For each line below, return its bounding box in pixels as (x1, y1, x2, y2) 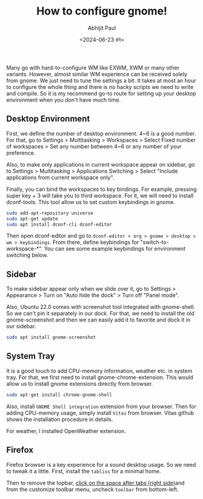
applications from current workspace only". (6, 174, 115, 181)
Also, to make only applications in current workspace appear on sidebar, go (6, 160, 195, 168)
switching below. (6, 251, 48, 259)
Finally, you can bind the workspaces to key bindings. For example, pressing (6, 185, 197, 193)
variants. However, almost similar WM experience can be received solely (6, 70, 188, 78)
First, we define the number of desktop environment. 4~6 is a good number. (6, 130, 196, 137)
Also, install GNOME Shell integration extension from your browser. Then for (6, 403, 197, 410)
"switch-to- (140, 239, 170, 246)
